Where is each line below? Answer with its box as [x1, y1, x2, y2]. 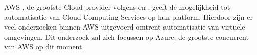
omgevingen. [4, 31, 43, 42]
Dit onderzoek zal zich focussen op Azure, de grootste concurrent [45, 31, 249, 42]
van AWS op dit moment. [4, 41, 84, 52]
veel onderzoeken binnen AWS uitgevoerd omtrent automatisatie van [4, 21, 219, 32]
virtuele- [221, 21, 248, 32]
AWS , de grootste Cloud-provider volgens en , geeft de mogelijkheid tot [4, 2, 230, 12]
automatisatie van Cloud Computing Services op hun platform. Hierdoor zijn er [4, 11, 253, 22]
